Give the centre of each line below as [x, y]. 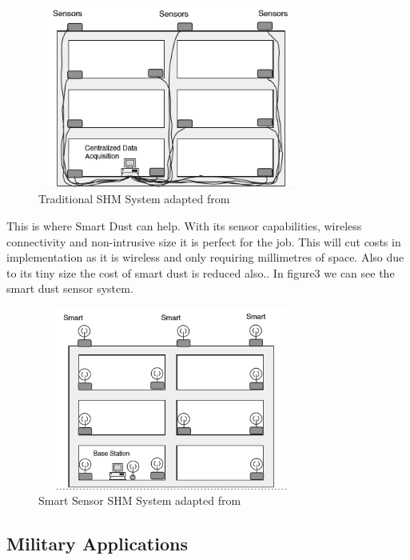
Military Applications [97, 544]
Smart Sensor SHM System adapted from [140, 500]
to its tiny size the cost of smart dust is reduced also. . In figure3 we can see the [201, 272]
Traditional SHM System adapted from [134, 199]
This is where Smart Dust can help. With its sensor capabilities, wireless [184, 225]
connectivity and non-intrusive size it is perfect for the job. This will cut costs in [204, 241]
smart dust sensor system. [70, 288]
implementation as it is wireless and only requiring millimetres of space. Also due [205, 257]
